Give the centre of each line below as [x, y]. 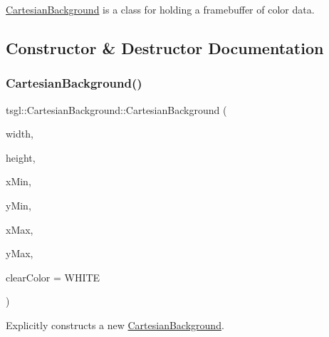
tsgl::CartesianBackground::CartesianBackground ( [116, 109]
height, [21, 157]
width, [20, 134]
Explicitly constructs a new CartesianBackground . [115, 325]
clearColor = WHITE [53, 277]
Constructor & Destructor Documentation [165, 47]
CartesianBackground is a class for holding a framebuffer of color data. [160, 9]
